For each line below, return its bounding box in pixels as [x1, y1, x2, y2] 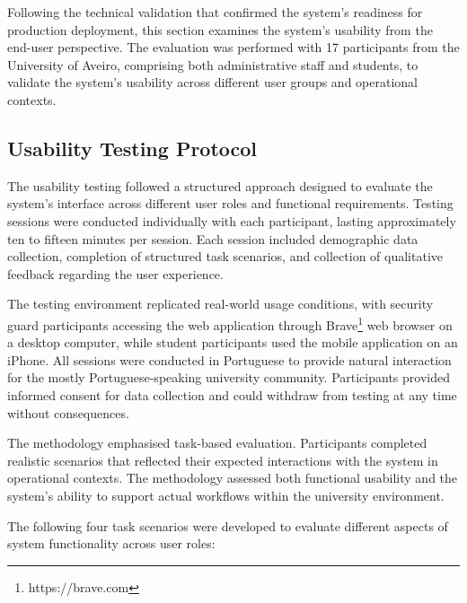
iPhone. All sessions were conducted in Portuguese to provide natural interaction [7, 350, 452, 369]
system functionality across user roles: [7, 534, 216, 553]
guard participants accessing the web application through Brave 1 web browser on [7, 312, 453, 334]
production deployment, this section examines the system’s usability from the [7, 20, 433, 39]
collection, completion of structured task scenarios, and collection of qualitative [7, 247, 443, 266]
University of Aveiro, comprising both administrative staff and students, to [7, 55, 419, 74]
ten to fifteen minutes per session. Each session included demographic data [7, 229, 419, 248]
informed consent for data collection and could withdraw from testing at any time [7, 385, 457, 404]
